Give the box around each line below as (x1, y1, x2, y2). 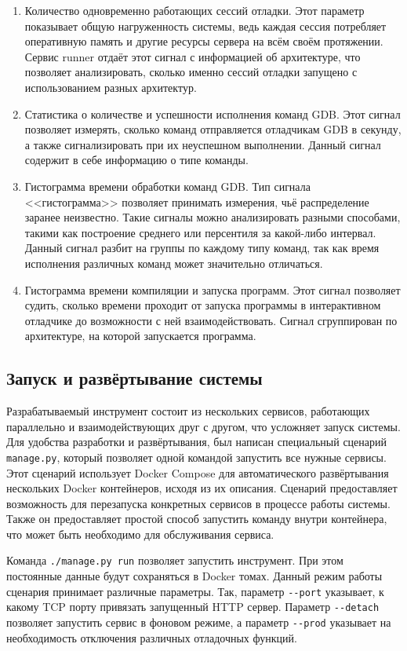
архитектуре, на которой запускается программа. (24, 327, 256, 344)
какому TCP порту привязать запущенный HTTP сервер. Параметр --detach (6, 598, 380, 615)
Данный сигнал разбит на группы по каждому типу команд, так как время (24, 240, 380, 256)
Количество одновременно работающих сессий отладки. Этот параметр (24, 2, 365, 18)
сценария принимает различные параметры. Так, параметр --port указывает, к (6, 583, 384, 599)
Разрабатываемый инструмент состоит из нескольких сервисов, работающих (6, 403, 370, 419)
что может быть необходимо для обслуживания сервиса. (6, 525, 274, 542)
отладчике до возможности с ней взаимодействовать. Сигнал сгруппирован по (24, 312, 398, 328)
